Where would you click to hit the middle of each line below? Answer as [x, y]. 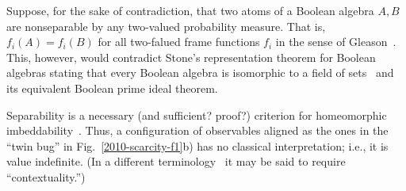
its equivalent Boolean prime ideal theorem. [112, 88]
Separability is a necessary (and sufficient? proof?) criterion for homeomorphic [197, 115]
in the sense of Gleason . [336, 42]
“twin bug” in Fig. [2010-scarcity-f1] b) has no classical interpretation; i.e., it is [197, 145]
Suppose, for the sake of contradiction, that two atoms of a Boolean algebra [190, 10]
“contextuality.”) [46, 176]
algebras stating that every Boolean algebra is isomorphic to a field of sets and [200, 73]
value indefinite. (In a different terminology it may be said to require [176, 161]
